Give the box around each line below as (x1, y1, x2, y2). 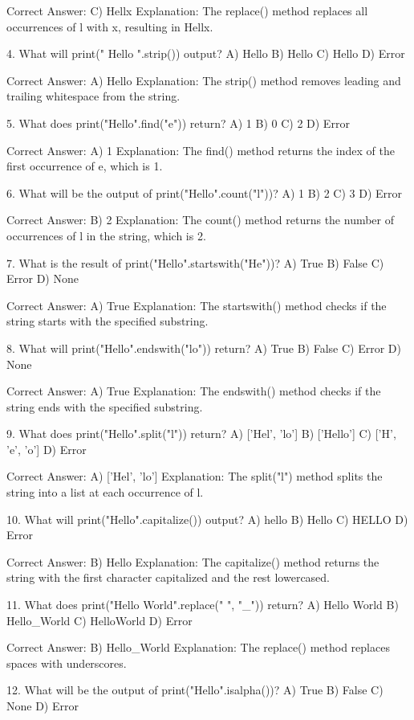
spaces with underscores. (6, 654, 127, 671)
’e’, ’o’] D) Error (6, 440, 87, 457)
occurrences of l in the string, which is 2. (6, 227, 206, 243)
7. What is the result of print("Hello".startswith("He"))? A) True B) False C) (6, 254, 384, 271)
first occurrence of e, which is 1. (6, 157, 163, 174)
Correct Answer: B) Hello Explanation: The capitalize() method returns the (6, 553, 379, 570)
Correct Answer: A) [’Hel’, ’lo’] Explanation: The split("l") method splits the (6, 468, 383, 485)
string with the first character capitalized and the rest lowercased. (6, 569, 331, 586)
